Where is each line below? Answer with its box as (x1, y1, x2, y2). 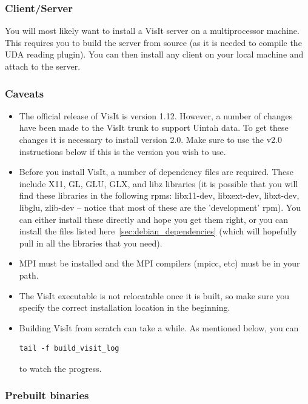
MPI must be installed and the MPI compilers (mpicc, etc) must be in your (19, 257, 300, 270)
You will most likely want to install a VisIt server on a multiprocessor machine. (5, 24, 300, 37)
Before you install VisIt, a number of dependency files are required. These (19, 165, 293, 178)
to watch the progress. (19, 362, 102, 374)
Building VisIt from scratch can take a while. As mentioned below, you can (19, 321, 299, 334)
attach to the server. (5, 60, 81, 72)
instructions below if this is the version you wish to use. (19, 145, 226, 157)
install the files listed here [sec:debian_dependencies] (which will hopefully (19, 225, 297, 237)
